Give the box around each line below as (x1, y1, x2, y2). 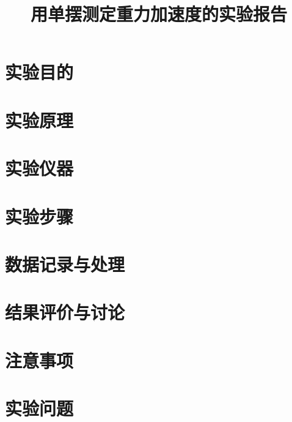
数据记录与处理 (5, 251, 125, 276)
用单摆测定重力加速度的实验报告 (30, 1, 287, 26)
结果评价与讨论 (5, 300, 125, 325)
